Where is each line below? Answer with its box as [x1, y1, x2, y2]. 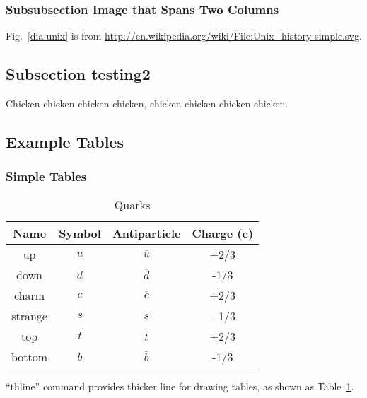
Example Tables [6, 131, 124, 152]
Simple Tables [6, 168, 87, 185]
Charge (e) [192, 224, 254, 241]
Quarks [114, 196, 151, 213]
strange [11, 307, 47, 324]
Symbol [59, 224, 101, 241]
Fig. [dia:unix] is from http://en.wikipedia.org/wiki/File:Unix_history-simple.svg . [6, 28, 362, 43]
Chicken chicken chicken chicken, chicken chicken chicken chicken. [6, 96, 289, 111]
